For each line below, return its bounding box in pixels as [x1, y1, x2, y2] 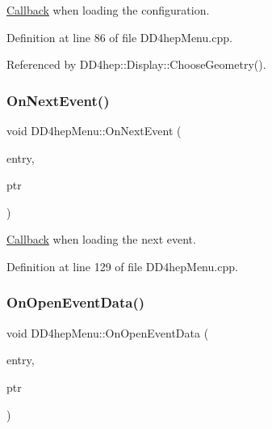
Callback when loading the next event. [6, 231, 196, 248]
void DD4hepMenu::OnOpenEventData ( [6, 324, 209, 341]
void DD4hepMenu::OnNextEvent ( [6, 122, 182, 138]
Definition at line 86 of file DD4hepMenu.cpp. [6, 28, 232, 45]
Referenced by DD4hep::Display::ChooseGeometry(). [6, 56, 266, 73]
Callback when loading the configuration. [6, 2, 210, 18]
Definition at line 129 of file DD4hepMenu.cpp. [6, 257, 238, 274]
